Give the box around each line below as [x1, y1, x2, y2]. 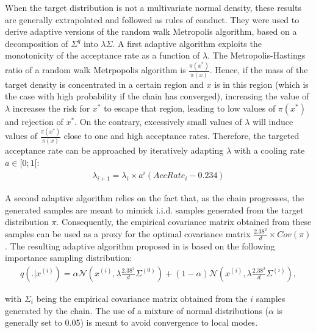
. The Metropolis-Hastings [207, 49, 306, 62]
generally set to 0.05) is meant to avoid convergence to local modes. [5, 316, 258, 329]
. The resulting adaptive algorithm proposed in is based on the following [5, 239, 275, 252]
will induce [253, 115, 293, 127]
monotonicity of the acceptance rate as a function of [5, 49, 200, 62]
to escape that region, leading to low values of [104, 101, 276, 114]
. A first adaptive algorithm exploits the [112, 37, 262, 49]
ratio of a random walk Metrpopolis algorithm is [5, 63, 186, 76]
